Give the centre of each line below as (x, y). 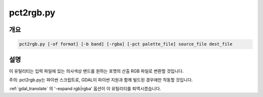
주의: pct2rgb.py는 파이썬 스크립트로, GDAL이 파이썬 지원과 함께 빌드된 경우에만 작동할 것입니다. (101, 80)
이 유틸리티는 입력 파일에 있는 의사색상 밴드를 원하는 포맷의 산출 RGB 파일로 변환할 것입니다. (96, 71)
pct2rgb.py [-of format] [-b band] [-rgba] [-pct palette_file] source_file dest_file (126, 44)
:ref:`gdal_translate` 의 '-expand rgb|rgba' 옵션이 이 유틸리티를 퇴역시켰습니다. (85, 89)
